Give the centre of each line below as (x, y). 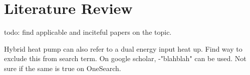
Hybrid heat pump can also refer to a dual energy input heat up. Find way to (123, 48)
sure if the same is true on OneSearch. (63, 68)
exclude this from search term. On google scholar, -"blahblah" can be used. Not (125, 58)
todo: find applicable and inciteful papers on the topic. (88, 32)
